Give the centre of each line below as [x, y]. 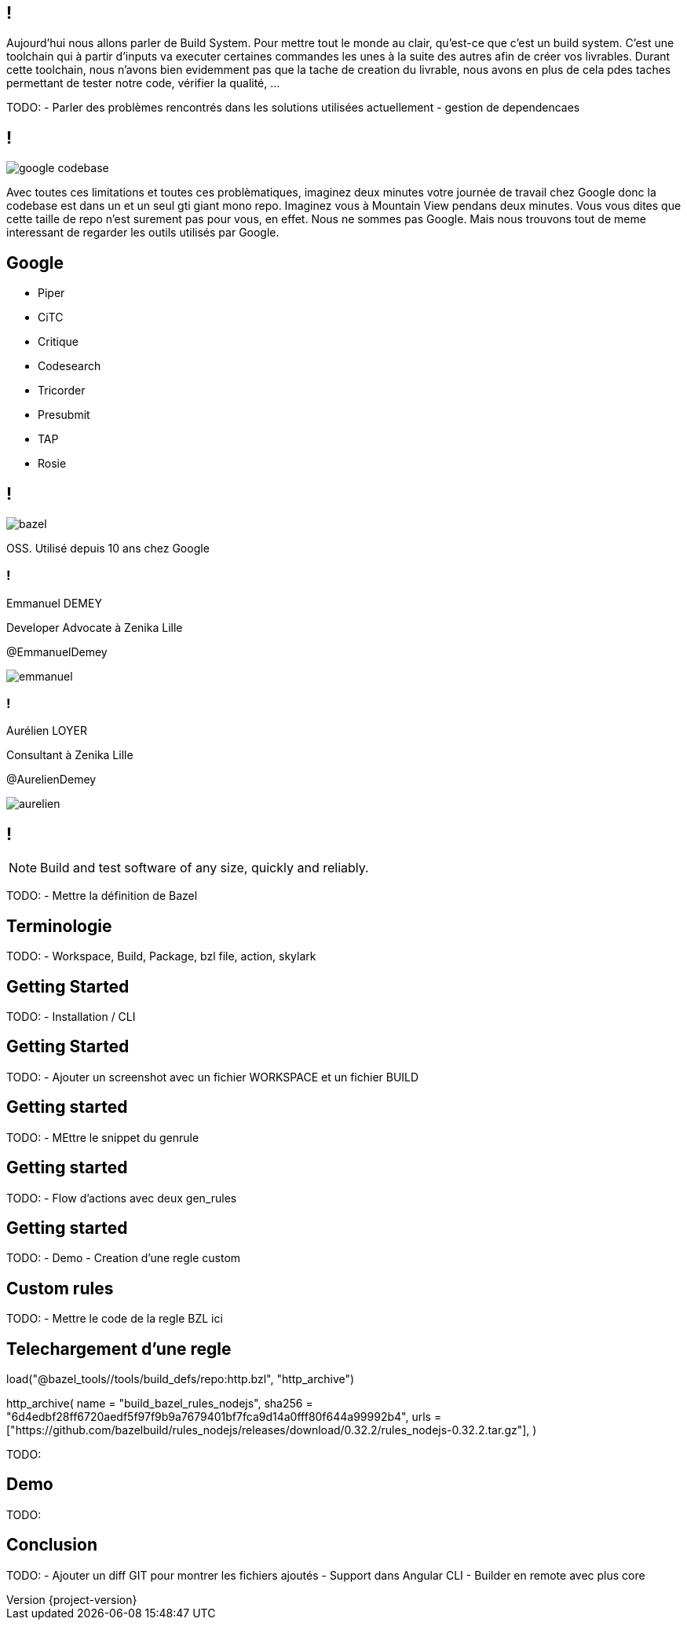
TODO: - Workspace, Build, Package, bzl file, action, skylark [161, 956]
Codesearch [69, 366]
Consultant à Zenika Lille [70, 755]
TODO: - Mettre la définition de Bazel [102, 896]
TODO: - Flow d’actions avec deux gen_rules [122, 1198]
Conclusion [52, 1545]
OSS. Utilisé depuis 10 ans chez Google [108, 548]
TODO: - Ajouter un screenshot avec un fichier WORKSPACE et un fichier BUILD [213, 1077]
